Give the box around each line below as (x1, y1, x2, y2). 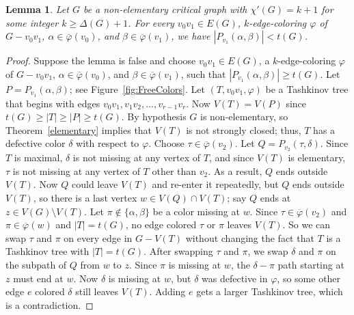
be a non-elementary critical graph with (83, 2, 247, 16)
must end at (13, 271, 64, 285)
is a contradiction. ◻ (5, 297, 94, 312)
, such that (180, 66, 226, 81)
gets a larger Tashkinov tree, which (196, 284, 343, 299)
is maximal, (14, 150, 63, 165)
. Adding (149, 284, 186, 299)
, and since (208, 150, 254, 165)
